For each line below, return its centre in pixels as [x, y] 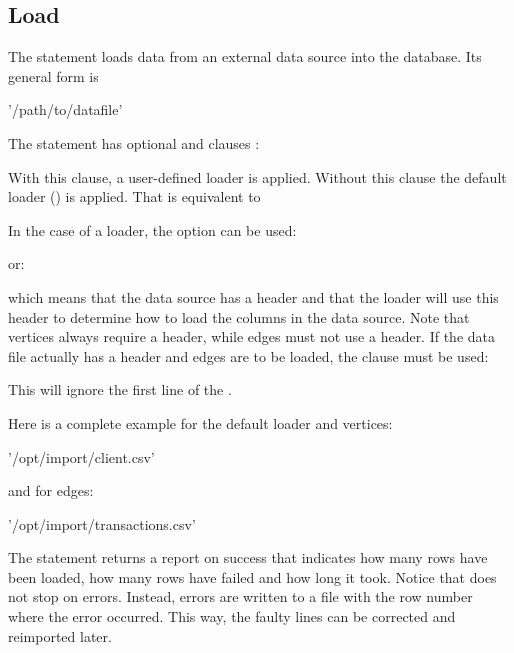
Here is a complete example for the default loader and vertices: [200, 422]
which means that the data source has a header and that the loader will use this [253, 296]
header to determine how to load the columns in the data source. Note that [239, 316]
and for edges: [51, 490]
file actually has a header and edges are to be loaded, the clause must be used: [248, 355]
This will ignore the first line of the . [120, 389]
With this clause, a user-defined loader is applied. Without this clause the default [257, 176]
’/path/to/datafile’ [65, 109]
